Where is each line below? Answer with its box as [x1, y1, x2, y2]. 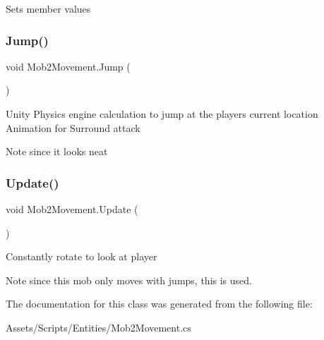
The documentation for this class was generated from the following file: [6, 296, 313, 311]
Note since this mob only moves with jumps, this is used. [6, 272, 252, 287]
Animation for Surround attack [6, 120, 140, 135]
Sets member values [6, 1, 91, 16]
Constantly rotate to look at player [6, 249, 157, 264]
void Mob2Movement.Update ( [6, 202, 138, 216]
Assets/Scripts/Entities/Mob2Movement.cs [6, 320, 191, 334]
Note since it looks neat [6, 144, 108, 159]
